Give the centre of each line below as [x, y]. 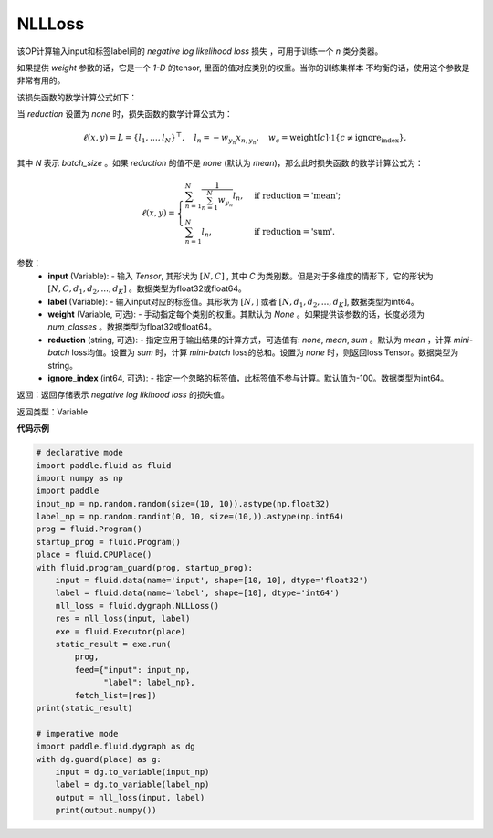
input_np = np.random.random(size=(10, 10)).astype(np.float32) [183, 503]
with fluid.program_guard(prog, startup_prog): [144, 567]
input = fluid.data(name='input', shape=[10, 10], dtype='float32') [212, 581]
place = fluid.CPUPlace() [94, 555]
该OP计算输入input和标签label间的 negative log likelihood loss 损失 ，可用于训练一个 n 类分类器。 [200, 51]
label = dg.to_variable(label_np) [132, 785]
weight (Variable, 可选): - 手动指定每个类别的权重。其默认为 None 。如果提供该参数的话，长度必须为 [236, 314]
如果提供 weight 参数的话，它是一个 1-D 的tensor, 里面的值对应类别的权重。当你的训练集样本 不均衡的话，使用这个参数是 [243, 68]
